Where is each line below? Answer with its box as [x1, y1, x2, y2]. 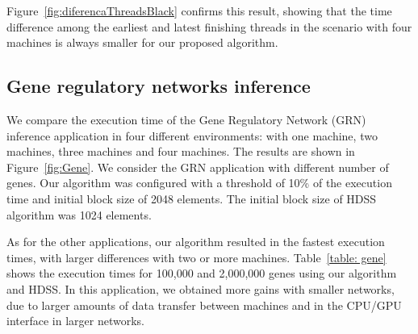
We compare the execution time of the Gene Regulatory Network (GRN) [6, 111, 366, 127]
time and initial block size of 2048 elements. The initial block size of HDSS [6, 190, 377, 207]
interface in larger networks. [6, 312, 144, 329]
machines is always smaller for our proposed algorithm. [6, 34, 278, 51]
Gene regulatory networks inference [6, 73, 311, 98]
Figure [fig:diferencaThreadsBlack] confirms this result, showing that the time [6, 2, 392, 19]
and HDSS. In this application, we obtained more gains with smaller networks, [6, 280, 395, 297]
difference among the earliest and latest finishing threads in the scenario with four [6, 18, 412, 35]
